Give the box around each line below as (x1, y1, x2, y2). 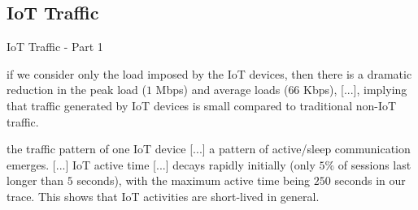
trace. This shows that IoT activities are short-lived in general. (7, 187, 320, 204)
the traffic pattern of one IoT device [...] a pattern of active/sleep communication (7, 140, 411, 157)
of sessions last (337, 156, 411, 173)
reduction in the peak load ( (7, 81, 146, 98)
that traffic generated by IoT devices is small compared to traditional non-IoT (7, 96, 397, 114)
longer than (7, 172, 64, 189)
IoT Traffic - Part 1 (7, 38, 103, 55)
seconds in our (334, 172, 406, 189)
